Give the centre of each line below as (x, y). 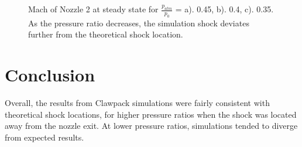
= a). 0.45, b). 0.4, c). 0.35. (224, 9)
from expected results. (44, 137)
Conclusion (50, 75)
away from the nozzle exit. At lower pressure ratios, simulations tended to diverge (151, 126)
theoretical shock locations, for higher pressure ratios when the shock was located (151, 114)
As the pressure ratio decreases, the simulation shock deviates (139, 23)
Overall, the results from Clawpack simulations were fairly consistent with (137, 103)
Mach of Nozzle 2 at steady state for (93, 9)
